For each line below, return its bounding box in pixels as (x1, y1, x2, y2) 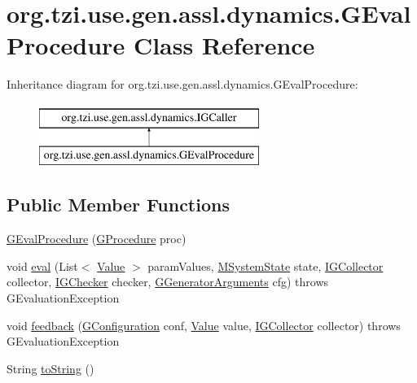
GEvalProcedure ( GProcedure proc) (7, 230, 187, 247)
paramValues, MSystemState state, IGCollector (147, 257, 384, 274)
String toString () (7, 359, 94, 376)
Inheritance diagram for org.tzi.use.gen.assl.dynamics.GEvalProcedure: (7, 76, 358, 93)
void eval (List (7, 257, 78, 274)
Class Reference (133, 28, 315, 62)
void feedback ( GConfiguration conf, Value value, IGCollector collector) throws (7, 316, 401, 333)
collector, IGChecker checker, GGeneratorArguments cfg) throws (7, 273, 329, 290)
